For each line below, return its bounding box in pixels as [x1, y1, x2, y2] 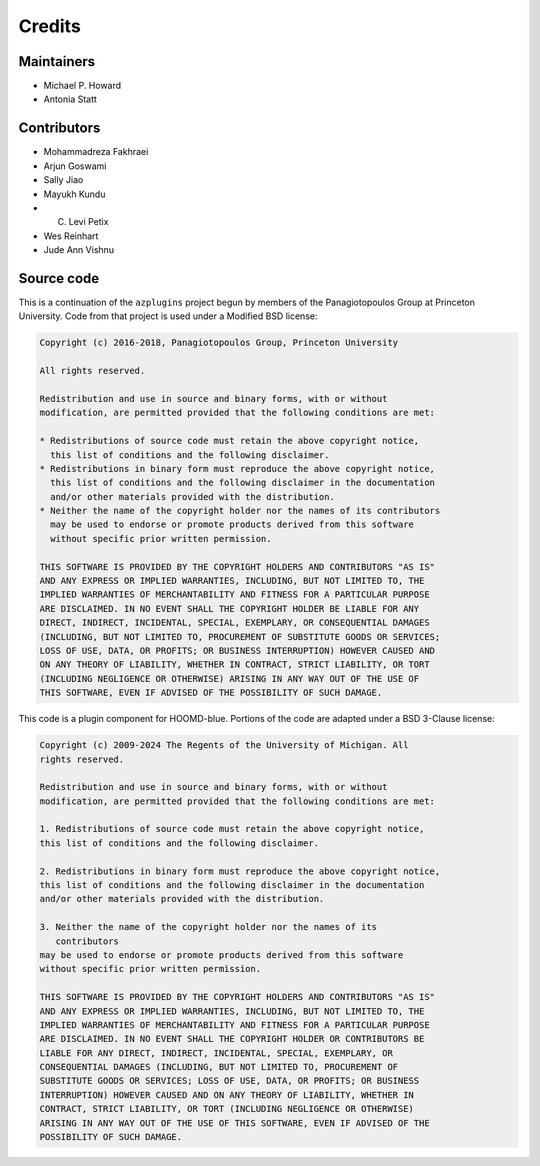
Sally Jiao [43, 174, 84, 186]
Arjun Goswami [43, 160, 107, 172]
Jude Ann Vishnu [43, 244, 115, 256]
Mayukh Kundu [43, 188, 106, 200]
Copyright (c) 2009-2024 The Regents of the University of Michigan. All [39, 740, 409, 751]
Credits [18, 15, 82, 37]
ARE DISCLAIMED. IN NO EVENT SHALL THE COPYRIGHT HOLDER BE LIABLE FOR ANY [39, 603, 420, 614]
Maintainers [18, 53, 96, 70]
